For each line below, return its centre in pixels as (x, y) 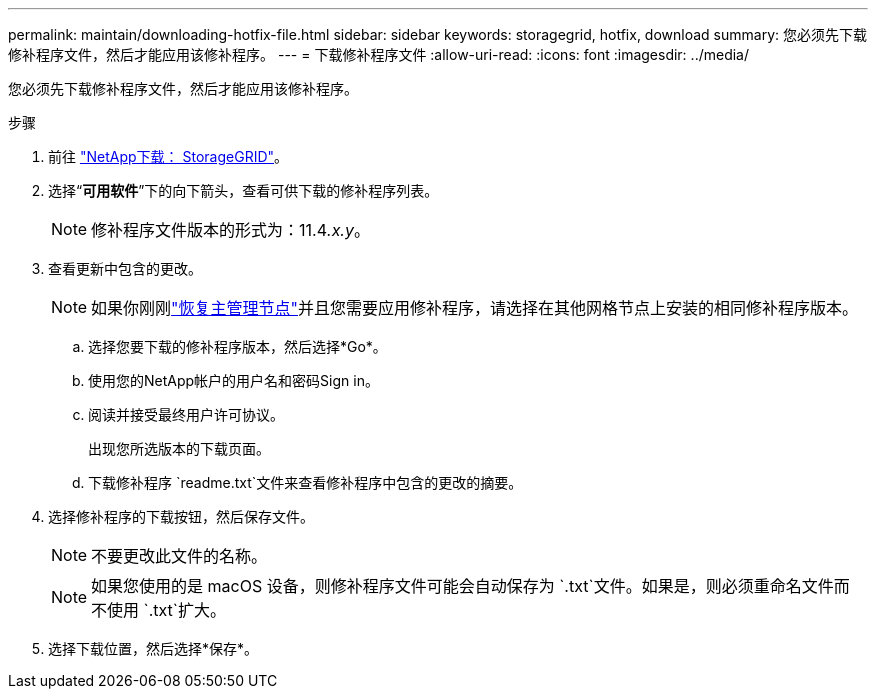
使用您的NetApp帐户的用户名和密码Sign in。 (233, 380)
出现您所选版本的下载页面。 (179, 448)
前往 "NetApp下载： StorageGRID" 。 (168, 156)
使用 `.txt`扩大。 (167, 610)
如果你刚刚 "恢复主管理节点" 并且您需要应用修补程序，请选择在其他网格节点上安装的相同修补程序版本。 (475, 308)
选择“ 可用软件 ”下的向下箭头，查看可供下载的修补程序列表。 (243, 190)
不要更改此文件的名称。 (179, 556)
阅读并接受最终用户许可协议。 (186, 414)
